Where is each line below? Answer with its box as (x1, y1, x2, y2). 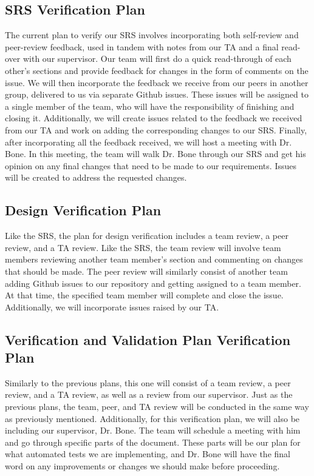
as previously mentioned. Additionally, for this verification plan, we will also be (5, 412, 300, 424)
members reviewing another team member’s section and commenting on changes (5, 253, 303, 266)
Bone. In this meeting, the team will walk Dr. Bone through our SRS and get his (5, 147, 306, 160)
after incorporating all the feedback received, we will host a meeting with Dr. (5, 135, 292, 148)
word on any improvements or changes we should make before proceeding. (5, 460, 280, 472)
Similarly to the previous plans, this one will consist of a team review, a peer (5, 376, 291, 389)
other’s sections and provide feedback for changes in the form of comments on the (5, 64, 309, 76)
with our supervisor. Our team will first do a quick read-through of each (22, 52, 292, 65)
